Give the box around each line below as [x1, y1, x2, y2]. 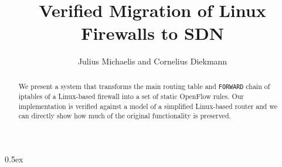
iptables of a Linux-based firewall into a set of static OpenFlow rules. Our [18, 91, 244, 101]
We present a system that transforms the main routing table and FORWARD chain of [18, 81, 270, 91]
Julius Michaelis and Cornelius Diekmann [77, 55, 227, 67]
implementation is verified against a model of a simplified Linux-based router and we [18, 101, 277, 111]
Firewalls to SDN [81, 21, 224, 45]
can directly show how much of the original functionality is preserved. [18, 111, 231, 121]
